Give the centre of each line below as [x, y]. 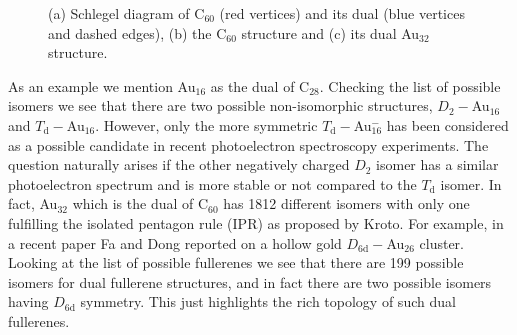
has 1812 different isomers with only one [346, 203]
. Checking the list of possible [410, 85]
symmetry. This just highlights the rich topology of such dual [268, 301]
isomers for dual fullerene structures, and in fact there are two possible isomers [250, 281]
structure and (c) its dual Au [330, 32]
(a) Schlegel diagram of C [126, 13]
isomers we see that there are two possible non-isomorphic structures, [220, 105]
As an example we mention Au [102, 85]
